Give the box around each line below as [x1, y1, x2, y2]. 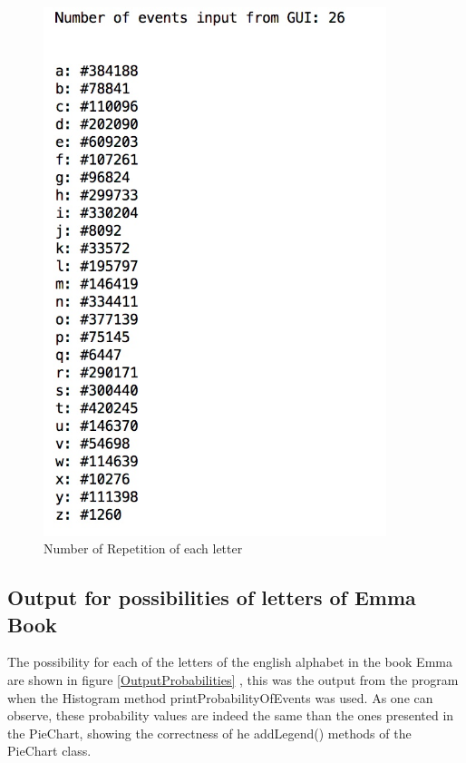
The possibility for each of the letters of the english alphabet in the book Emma [7, 652, 452, 671]
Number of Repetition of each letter [44, 539, 243, 558]
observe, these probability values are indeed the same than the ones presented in [7, 706, 454, 725]
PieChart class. [7, 741, 92, 760]
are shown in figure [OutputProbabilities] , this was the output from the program [7, 670, 459, 689]
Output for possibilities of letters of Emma [7, 583, 416, 611]
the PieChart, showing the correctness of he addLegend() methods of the [7, 723, 412, 742]
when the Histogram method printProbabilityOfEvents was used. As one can [7, 688, 433, 707]
